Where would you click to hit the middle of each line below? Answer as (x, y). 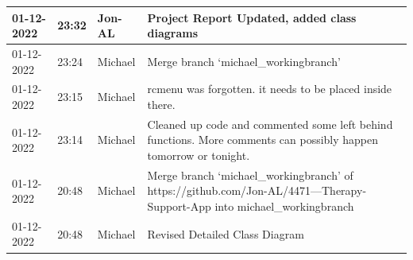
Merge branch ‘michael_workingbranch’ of (250, 175)
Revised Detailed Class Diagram (226, 233)
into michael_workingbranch (284, 206)
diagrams (173, 33)
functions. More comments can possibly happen (263, 140)
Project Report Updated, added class (252, 17)
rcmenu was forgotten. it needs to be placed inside (270, 89)
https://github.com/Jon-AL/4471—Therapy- (257, 190)
